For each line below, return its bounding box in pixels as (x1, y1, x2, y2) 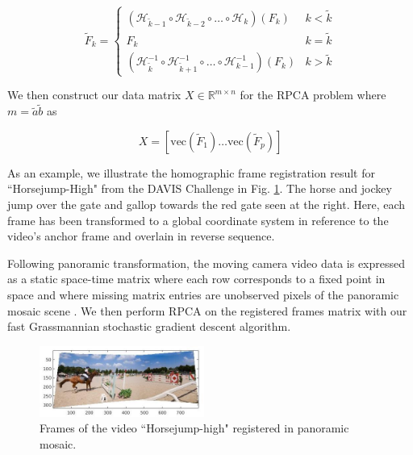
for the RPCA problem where (240, 86, 386, 103)
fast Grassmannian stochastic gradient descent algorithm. (7, 318, 291, 335)
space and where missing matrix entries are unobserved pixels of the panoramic (7, 286, 399, 303)
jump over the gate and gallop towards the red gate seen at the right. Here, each (7, 196, 406, 213)
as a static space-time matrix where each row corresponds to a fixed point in (7, 270, 386, 287)
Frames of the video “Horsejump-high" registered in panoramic (40, 420, 349, 436)
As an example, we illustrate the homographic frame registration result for (7, 164, 375, 181)
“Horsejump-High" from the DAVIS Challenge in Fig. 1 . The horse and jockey (7, 180, 392, 197)
